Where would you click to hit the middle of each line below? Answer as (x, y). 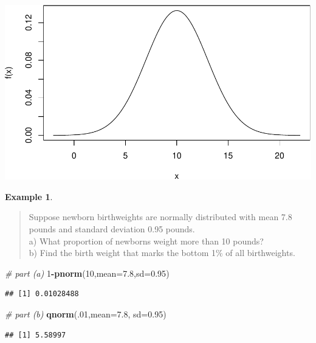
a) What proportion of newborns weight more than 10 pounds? (146, 241)
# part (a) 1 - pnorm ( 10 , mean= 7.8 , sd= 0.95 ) (87, 273)
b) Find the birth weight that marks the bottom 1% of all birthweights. (162, 253)
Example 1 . (29, 196)
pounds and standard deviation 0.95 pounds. (112, 229)
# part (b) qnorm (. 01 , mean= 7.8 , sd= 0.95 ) (86, 314)
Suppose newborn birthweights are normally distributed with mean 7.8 (160, 217)
